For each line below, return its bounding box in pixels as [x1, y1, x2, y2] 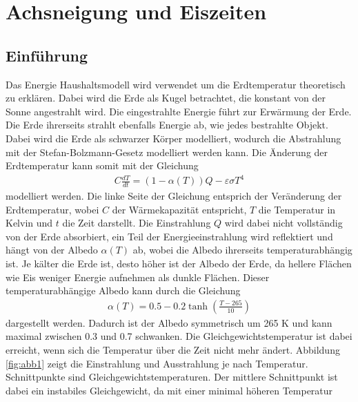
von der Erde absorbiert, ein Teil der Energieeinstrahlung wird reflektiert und [6, 229, 333, 243]
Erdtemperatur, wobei [6, 202, 99, 216]
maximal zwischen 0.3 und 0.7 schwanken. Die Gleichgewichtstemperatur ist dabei [6, 329, 352, 343]
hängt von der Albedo [6, 242, 98, 257]
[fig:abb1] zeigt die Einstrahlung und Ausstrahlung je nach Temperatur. [6, 356, 308, 370]
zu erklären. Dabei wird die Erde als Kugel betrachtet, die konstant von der [6, 90, 326, 105]
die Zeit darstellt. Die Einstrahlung [62, 216, 211, 230]
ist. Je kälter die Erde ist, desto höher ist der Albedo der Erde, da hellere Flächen [6, 256, 352, 271]
